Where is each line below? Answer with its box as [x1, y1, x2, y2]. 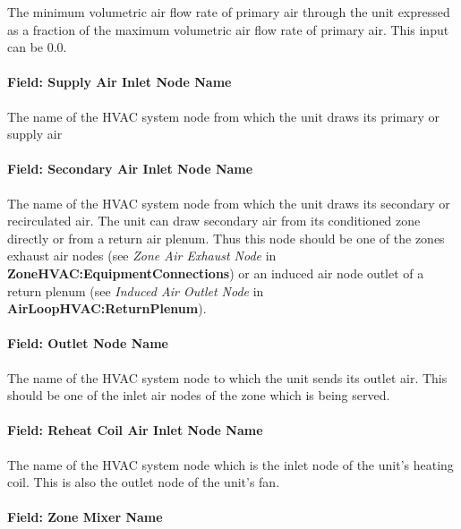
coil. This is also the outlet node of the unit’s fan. [7, 473, 280, 491]
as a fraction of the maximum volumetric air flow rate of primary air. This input [7, 20, 449, 38]
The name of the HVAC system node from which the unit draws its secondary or [7, 193, 450, 212]
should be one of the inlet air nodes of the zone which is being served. [7, 386, 390, 405]
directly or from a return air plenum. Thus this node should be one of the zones [7, 228, 445, 247]
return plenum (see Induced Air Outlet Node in [7, 281, 264, 300]
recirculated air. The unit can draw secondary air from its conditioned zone [7, 211, 421, 230]
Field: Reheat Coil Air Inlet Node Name [7, 421, 263, 439]
